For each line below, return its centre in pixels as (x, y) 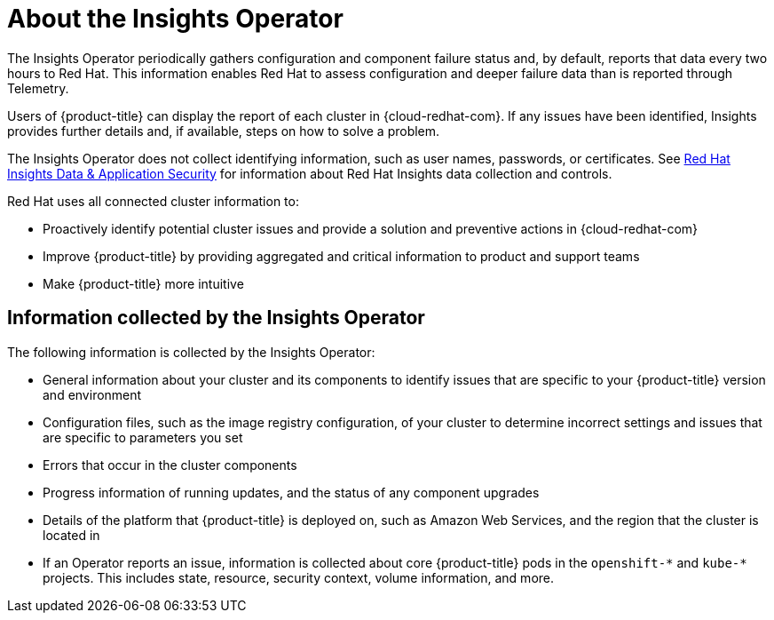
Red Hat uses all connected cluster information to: (153, 201)
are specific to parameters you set (143, 437)
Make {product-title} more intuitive (143, 283)
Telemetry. (38, 88)
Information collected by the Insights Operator (216, 318)
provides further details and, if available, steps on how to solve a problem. (224, 131)
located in (71, 535)
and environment (92, 394)
